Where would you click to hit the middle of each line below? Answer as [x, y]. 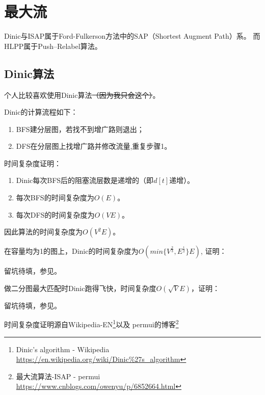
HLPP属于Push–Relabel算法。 [53, 46]
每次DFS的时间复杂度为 [55, 214]
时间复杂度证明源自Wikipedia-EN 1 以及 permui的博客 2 [91, 324]
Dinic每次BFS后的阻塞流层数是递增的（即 [85, 180]
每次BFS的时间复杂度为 [55, 197]
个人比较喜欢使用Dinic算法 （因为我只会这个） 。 [82, 95]
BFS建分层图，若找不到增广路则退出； [80, 129]
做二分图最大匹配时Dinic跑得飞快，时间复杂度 [80, 288]
